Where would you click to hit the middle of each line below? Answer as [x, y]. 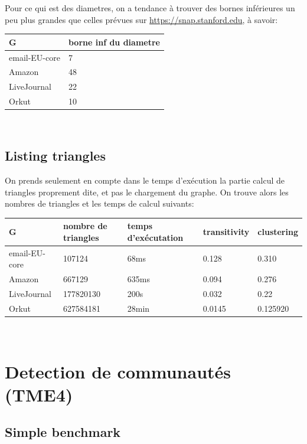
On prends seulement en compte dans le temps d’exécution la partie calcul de [145, 180]
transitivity [226, 232]
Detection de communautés [118, 371]
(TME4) [39, 394]
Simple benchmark [63, 432]
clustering [278, 232]
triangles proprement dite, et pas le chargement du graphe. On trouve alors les [147, 192]
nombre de [85, 226]
